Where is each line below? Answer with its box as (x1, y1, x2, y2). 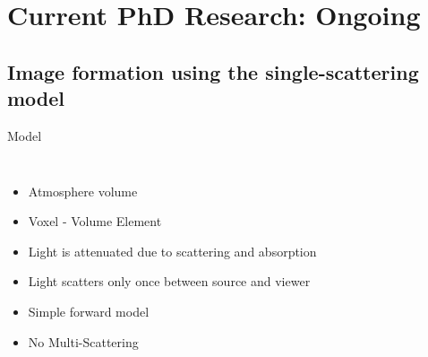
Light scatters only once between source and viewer (28, 272, 311, 291)
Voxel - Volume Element (28, 212, 162, 231)
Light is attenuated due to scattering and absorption (28, 241, 317, 260)
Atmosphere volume (28, 181, 138, 200)
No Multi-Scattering (28, 332, 139, 351)
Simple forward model (28, 301, 150, 320)
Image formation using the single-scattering (7, 57, 419, 85)
